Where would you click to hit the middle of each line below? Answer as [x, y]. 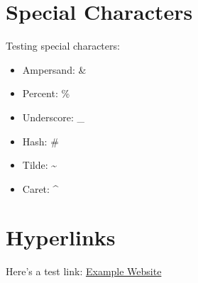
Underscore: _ [54, 117]
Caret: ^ [40, 188]
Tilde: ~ [40, 165]
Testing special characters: [63, 46]
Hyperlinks [61, 237]
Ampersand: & [54, 69]
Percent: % [46, 93]
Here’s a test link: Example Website [84, 271]
